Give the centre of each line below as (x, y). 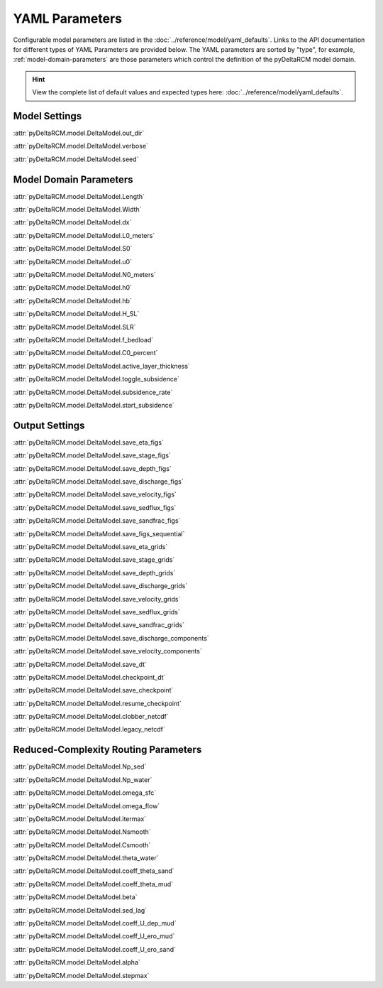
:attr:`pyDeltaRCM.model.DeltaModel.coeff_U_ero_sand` (95, 949)
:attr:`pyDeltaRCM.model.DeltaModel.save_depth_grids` (94, 572)
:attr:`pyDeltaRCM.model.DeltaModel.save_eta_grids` (90, 546)
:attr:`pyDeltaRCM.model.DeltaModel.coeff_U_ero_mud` (94, 936)
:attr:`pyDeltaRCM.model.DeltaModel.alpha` (77, 962)
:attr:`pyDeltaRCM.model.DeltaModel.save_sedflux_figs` (95, 507)
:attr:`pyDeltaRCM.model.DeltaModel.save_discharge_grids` (100, 586)
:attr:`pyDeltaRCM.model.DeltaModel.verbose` (81, 146)
